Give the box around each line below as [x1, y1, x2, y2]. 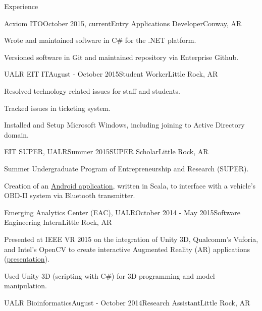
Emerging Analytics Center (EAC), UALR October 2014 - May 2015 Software [4, 207, 241, 217]
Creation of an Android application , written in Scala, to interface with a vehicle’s [4, 180, 256, 191]
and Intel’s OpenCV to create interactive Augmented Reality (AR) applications [4, 243, 250, 254]
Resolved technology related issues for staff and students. [4, 85, 180, 96]
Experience [4, 1, 38, 11]
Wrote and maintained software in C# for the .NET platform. [4, 35, 196, 45]
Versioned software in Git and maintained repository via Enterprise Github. [4, 51, 239, 62]
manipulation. [4, 280, 47, 291]
